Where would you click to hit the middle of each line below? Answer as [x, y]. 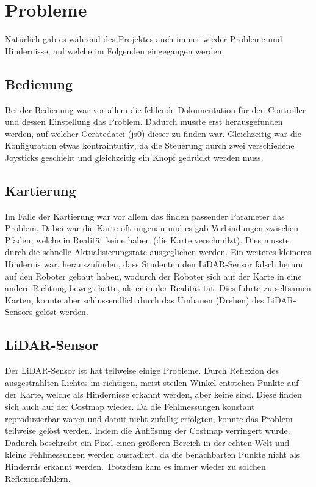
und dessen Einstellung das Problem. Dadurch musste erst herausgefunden [144, 121]
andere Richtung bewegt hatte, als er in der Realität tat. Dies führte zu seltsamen [158, 288]
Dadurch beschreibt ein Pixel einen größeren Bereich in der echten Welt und [147, 442]
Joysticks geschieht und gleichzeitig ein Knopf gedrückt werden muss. [134, 157]
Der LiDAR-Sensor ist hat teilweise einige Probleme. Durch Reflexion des [142, 370]
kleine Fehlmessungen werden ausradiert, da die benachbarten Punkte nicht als [153, 454]
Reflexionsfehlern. [38, 478]
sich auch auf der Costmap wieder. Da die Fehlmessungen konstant [130, 407]
